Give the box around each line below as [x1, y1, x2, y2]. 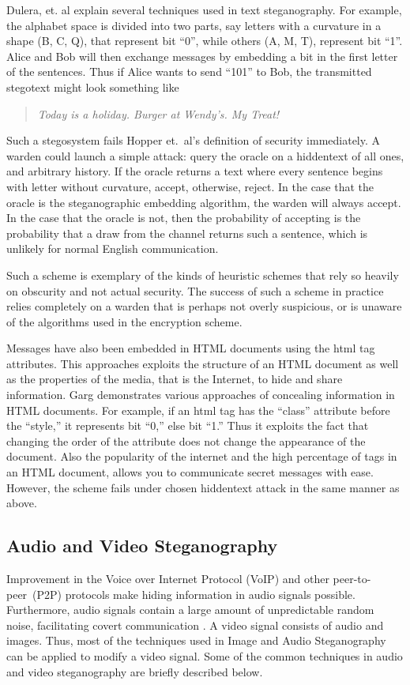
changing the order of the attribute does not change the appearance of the [6, 432, 366, 449]
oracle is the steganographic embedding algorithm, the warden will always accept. [6, 194, 401, 210]
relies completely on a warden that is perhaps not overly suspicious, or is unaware [6, 298, 402, 314]
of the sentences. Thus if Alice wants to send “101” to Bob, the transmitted [6, 63, 372, 80]
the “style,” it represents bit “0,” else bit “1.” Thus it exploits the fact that [6, 417, 369, 434]
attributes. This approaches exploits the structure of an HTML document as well [6, 355, 399, 371]
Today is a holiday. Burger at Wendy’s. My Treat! [37, 105, 280, 122]
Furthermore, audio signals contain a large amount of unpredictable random [6, 601, 374, 618]
